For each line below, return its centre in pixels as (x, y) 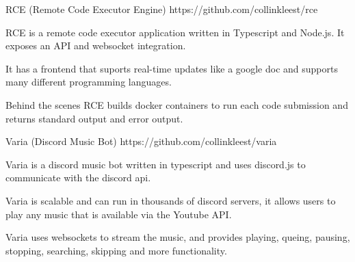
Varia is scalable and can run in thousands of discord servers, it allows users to (171, 200)
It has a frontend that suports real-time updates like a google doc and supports (172, 68)
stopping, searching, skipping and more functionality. (116, 250)
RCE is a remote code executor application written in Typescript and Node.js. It (175, 32)
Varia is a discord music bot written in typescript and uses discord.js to (156, 164)
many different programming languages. (89, 82)
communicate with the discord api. (78, 178)
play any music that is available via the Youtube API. (119, 214)
